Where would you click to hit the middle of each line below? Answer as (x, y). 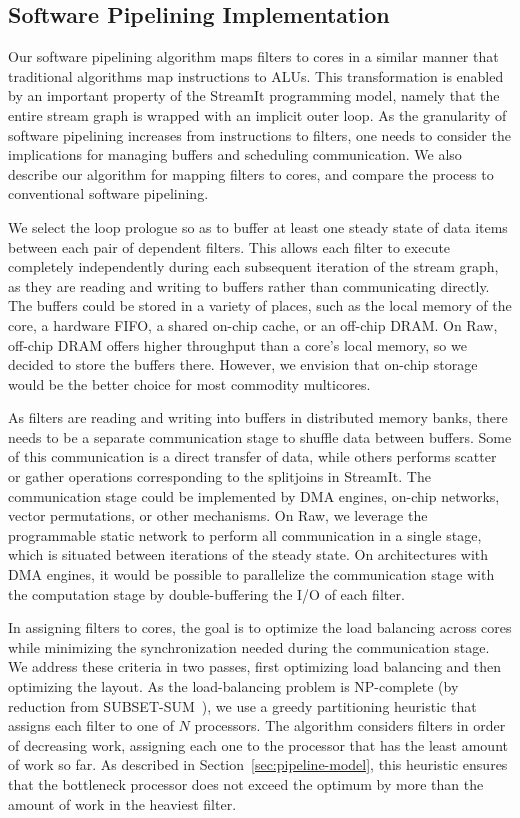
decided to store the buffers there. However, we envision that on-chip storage (243, 364)
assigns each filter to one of (91, 725)
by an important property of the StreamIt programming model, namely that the (254, 95)
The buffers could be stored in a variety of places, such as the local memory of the (260, 305)
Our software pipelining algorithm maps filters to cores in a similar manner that (253, 56)
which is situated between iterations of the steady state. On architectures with (248, 554)
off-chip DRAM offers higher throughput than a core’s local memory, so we (237, 344)
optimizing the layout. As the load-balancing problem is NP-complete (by (233, 686)
